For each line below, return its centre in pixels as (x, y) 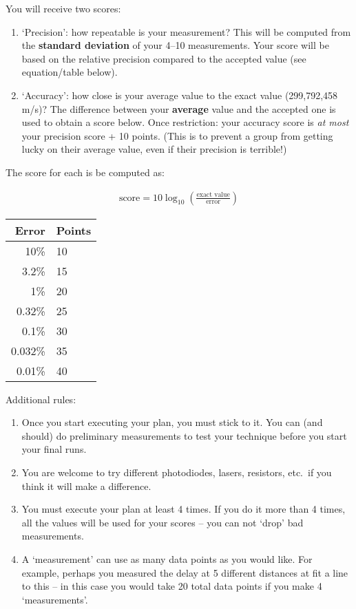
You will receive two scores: (63, 8)
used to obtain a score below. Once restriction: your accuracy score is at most (185, 122)
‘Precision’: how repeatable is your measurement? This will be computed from (186, 31)
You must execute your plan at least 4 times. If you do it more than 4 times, (184, 509)
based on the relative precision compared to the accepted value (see (164, 58)
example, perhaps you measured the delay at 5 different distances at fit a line (185, 572)
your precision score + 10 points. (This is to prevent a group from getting (177, 135)
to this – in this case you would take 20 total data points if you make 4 (172, 586)
